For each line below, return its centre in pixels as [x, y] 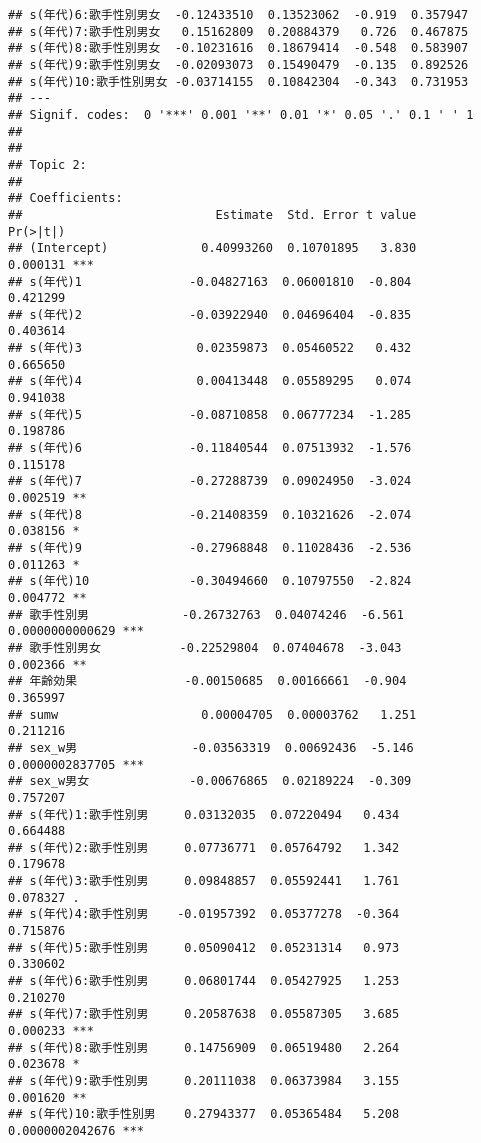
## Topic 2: [47, 164]
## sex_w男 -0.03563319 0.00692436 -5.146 [211, 747]
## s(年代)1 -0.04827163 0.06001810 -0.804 [210, 281]
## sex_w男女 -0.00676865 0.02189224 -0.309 [210, 781]
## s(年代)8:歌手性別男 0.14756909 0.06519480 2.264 [204, 1047]
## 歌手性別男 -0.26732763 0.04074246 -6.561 [206, 614]
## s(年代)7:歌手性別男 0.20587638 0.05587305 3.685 [204, 1014]
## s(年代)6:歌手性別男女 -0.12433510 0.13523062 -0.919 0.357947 [238, 15]
